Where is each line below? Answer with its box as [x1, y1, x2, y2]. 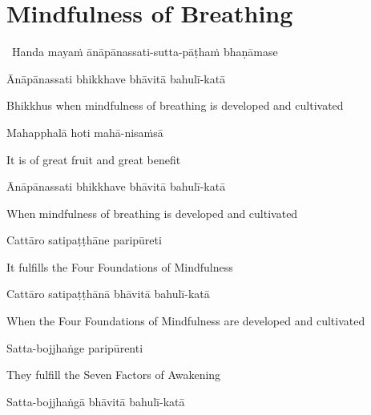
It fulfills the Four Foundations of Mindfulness [6, 258, 233, 275]
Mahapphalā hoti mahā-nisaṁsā [6, 123, 163, 140]
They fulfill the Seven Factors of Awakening [6, 366, 221, 383]
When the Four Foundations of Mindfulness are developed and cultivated [6, 312, 365, 329]
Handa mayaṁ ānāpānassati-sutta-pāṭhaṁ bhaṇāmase [11, 43, 278, 60]
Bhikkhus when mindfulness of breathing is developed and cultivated [6, 97, 344, 114]
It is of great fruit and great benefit [6, 151, 181, 167]
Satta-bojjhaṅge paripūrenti [6, 339, 143, 356]
